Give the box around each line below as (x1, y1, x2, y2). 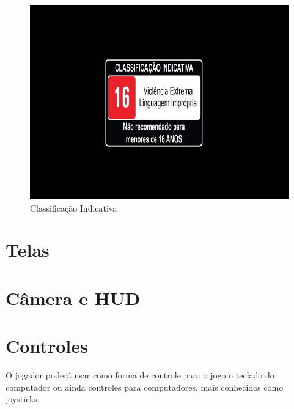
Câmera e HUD (6, 285, 141, 310)
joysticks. (6, 392, 40, 405)
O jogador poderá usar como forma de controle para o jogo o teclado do (6, 369, 274, 381)
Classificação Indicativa (30, 201, 117, 214)
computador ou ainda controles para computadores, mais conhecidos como (6, 380, 284, 393)
